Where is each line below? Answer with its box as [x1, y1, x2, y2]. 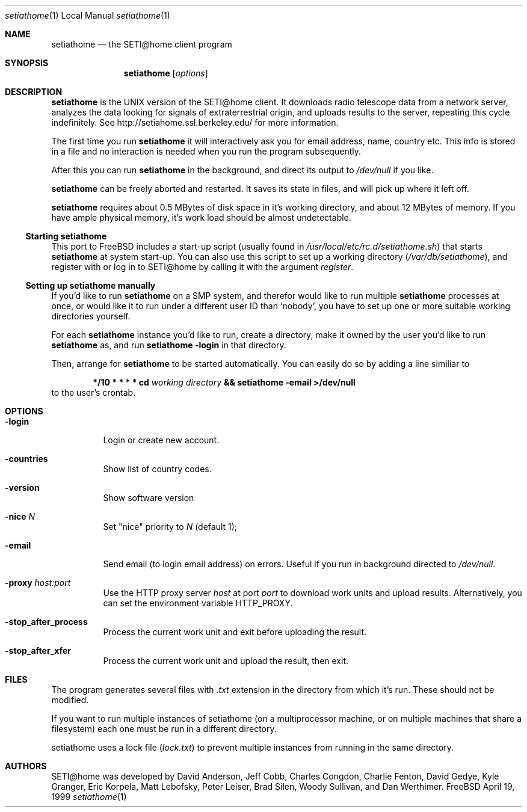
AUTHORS [5, 761, 47, 771]
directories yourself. [51, 311, 131, 321]
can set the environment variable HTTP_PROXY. [103, 598, 293, 608]
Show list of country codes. [103, 464, 212, 474]
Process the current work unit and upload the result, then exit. [103, 656, 349, 666]
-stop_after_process [5, 617, 88, 627]
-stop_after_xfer [5, 645, 71, 656]
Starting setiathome [25, 231, 107, 241]
